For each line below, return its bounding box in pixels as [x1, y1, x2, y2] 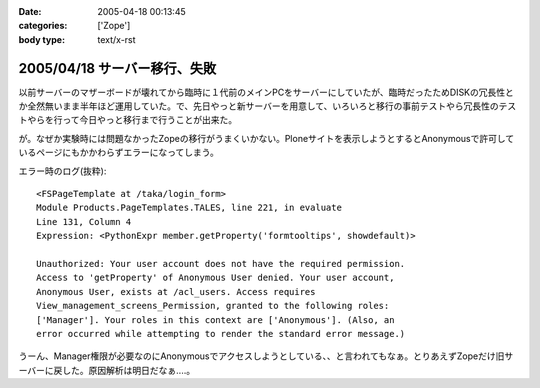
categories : [18, 20, 68, 32]
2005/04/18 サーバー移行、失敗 [18, 60, 217, 77]
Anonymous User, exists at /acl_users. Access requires [36, 286, 316, 297]
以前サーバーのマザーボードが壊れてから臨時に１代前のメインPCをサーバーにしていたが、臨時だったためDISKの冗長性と [18, 86, 515, 98]
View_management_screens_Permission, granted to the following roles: [36, 300, 390, 312]
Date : [18, 6, 42, 17]
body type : [18, 33, 65, 45]
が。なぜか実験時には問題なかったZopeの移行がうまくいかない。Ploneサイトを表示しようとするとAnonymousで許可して [18, 132, 515, 144]
